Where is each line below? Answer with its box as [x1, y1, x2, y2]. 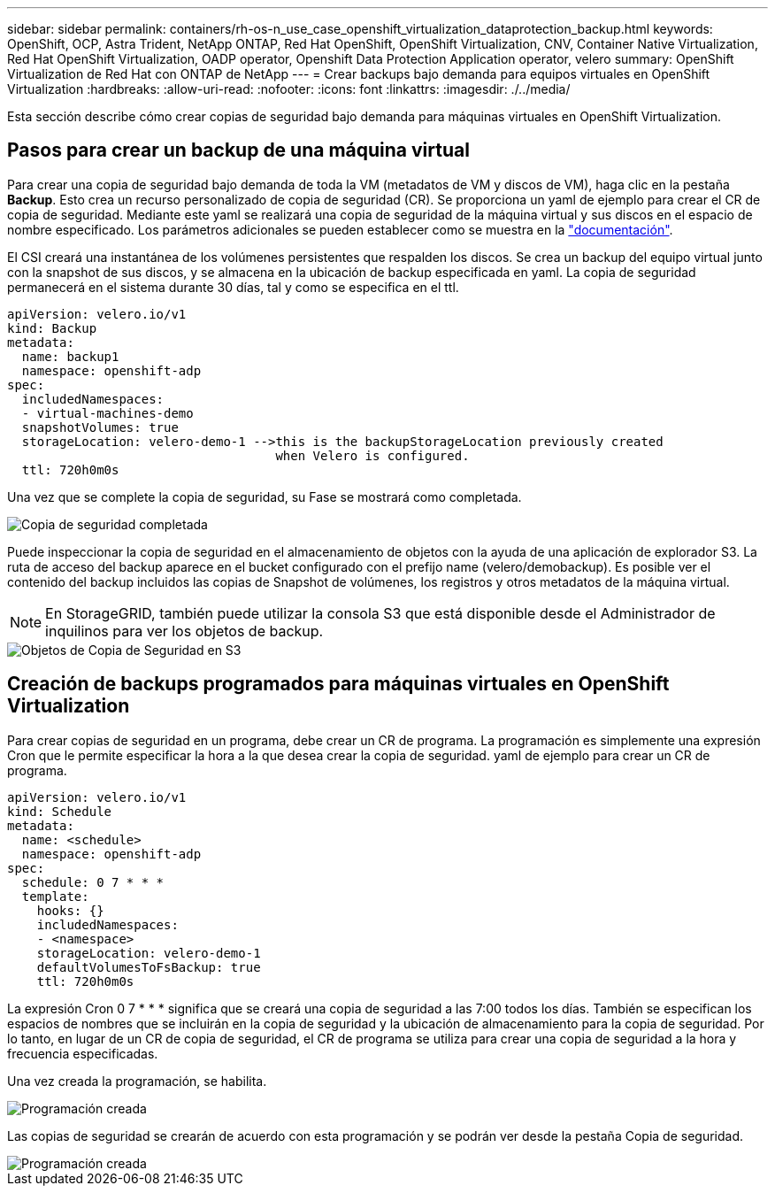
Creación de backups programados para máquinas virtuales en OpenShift [7, 673, 670, 696]
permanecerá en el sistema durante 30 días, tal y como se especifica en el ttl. [7, 279, 459, 295]
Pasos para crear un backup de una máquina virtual [7, 139, 470, 162]
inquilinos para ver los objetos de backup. [45, 621, 324, 640]
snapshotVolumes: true [21, 419, 179, 435]
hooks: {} [36, 903, 104, 918]
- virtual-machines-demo [21, 405, 194, 420]
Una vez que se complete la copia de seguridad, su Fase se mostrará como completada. [7, 489, 522, 504]
